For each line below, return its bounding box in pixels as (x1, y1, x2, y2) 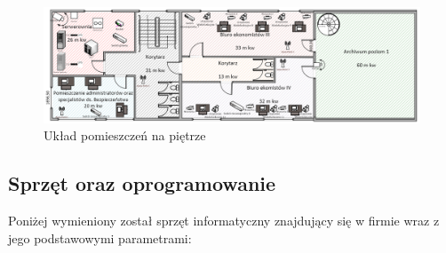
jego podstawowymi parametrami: (8, 228, 192, 247)
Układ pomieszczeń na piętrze (44, 126, 206, 145)
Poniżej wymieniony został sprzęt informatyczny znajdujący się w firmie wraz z (8, 211, 440, 230)
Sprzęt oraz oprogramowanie (8, 170, 276, 197)
